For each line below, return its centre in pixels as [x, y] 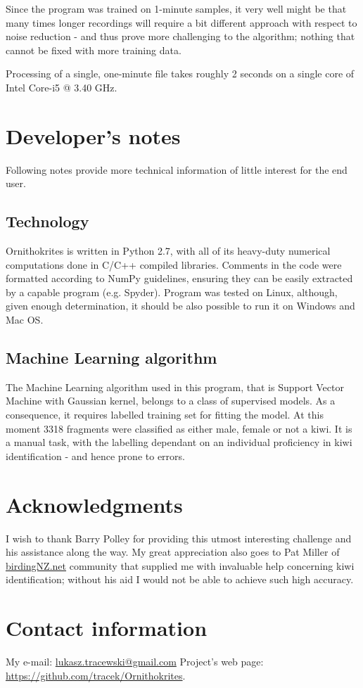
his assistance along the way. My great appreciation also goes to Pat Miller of [173, 552]
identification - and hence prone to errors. [95, 456]
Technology [47, 221]
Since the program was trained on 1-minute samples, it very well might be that [176, 8]
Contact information [107, 628]
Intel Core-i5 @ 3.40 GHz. [62, 87]
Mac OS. [25, 320]
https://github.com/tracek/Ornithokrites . [96, 675]
